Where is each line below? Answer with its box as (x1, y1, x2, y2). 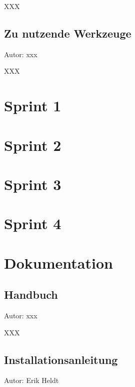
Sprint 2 (4, 134, 61, 155)
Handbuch (4, 287, 58, 302)
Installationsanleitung (4, 351, 118, 367)
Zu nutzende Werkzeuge (4, 25, 131, 41)
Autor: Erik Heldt (4, 375, 59, 385)
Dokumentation (4, 252, 113, 273)
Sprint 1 (4, 95, 61, 116)
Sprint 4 (4, 213, 61, 234)
